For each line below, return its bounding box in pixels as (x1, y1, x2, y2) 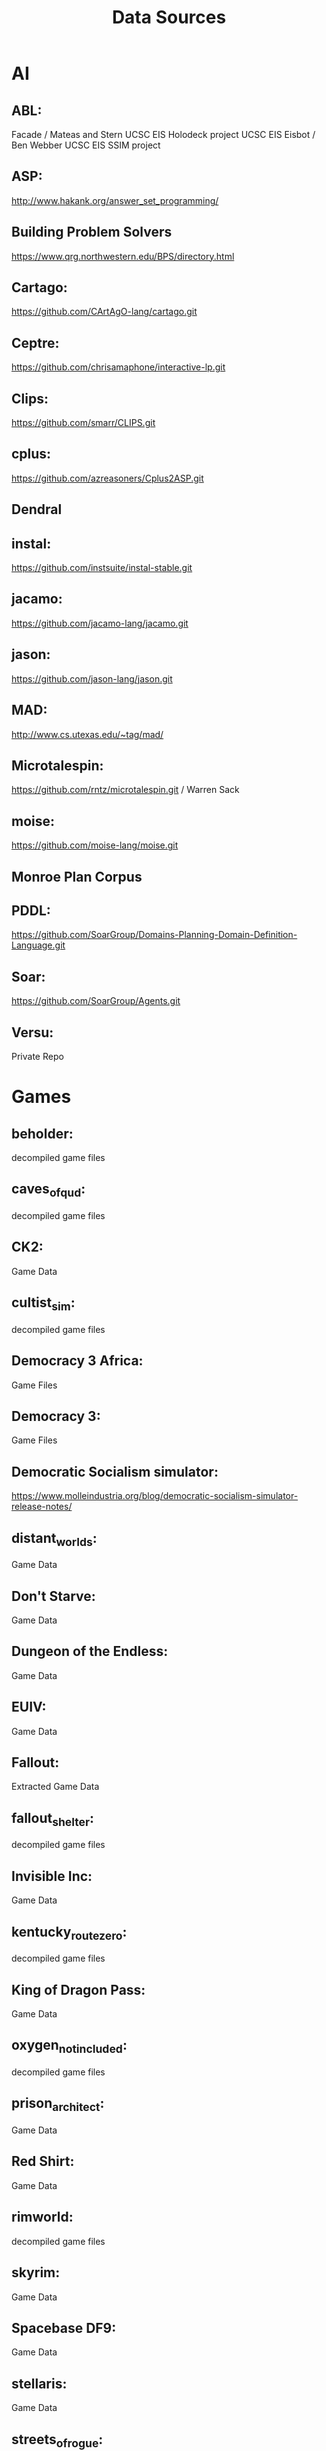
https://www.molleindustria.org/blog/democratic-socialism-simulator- (11, 1490, 299, 1502)
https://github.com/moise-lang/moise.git (11, 839, 179, 851)
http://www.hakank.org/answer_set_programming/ (11, 194, 219, 206)
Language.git (11, 939, 66, 951)
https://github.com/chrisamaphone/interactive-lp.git (11, 361, 226, 373)
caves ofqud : (11, 1181, 86, 1200)
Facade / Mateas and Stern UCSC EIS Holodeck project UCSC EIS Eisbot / (11, 129, 316, 140)
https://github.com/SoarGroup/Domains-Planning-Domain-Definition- (11, 929, 298, 941)
